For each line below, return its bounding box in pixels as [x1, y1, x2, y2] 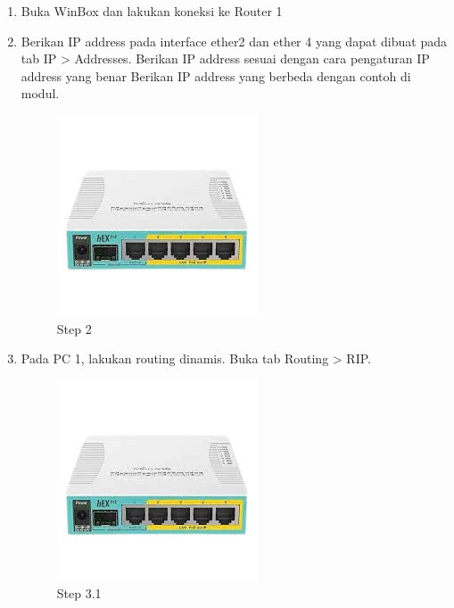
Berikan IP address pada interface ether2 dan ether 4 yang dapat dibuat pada [21, 31, 447, 50]
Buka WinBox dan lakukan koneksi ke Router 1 [21, 2, 283, 20]
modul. [21, 84, 60, 103]
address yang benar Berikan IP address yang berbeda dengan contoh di [21, 66, 411, 85]
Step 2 [56, 319, 92, 337]
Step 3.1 [56, 584, 102, 603]
